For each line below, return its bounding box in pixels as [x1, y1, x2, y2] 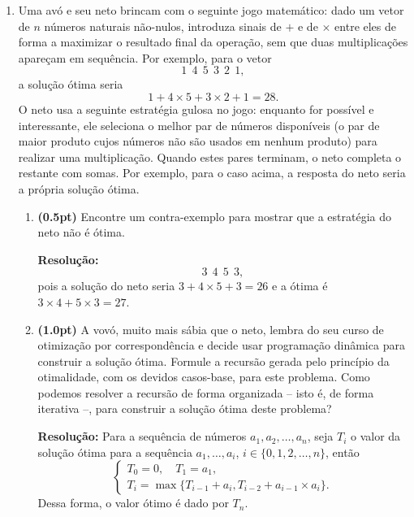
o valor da [351, 428, 401, 445]
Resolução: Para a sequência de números [37, 428, 247, 445]
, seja [307, 428, 334, 445]
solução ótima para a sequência [37, 443, 192, 460]
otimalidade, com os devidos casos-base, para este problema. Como [37, 368, 370, 385]
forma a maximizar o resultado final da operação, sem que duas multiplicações [18, 33, 408, 50]
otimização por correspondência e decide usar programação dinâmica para [37, 337, 405, 354]
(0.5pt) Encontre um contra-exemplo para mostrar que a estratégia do [37, 207, 392, 224]
